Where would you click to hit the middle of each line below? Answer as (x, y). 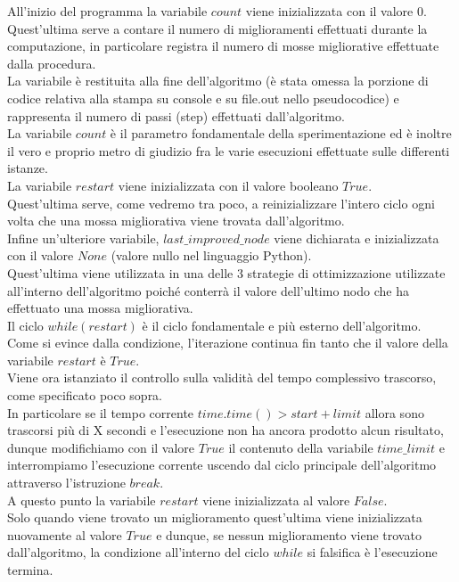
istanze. (28, 168)
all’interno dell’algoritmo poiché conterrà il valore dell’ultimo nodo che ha (208, 290)
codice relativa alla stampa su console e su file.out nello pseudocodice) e (203, 98)
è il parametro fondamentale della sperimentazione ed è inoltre (281, 133)
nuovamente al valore (65, 534)
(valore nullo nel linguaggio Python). (211, 255)
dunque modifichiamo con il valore (101, 447)
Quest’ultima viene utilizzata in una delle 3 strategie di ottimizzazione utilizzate (226, 272)
